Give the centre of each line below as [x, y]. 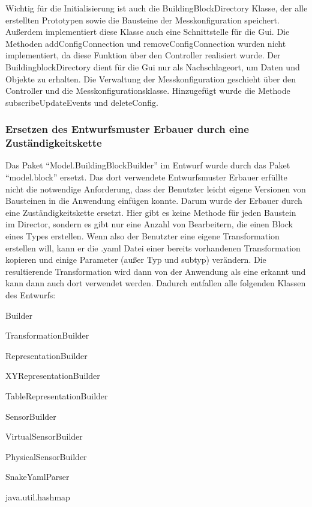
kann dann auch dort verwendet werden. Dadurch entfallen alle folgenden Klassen [156, 283]
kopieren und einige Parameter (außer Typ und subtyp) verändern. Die [136, 260]
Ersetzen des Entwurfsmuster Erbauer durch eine [127, 129]
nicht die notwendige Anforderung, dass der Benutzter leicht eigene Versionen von [156, 189]
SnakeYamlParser [37, 477]
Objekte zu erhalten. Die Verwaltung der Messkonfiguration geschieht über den [151, 78]
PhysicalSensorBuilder [46, 456]
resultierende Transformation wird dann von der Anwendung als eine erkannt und [156, 271]
